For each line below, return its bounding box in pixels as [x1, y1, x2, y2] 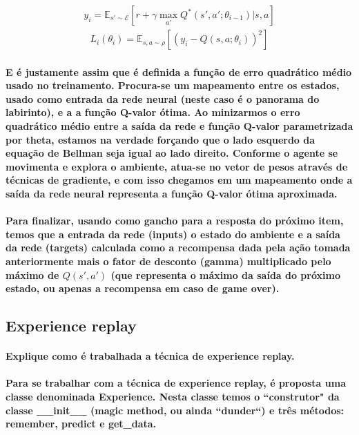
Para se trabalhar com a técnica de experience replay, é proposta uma [6, 376, 346, 390]
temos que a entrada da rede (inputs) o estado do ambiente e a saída [6, 226, 340, 241]
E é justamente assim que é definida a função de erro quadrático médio [6, 64, 352, 79]
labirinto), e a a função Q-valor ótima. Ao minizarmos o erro [6, 105, 300, 119]
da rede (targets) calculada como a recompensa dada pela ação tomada [6, 240, 351, 255]
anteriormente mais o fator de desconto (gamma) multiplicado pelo [6, 253, 331, 268]
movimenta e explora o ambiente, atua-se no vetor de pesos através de [6, 159, 348, 173]
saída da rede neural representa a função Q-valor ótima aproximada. [6, 186, 338, 200]
